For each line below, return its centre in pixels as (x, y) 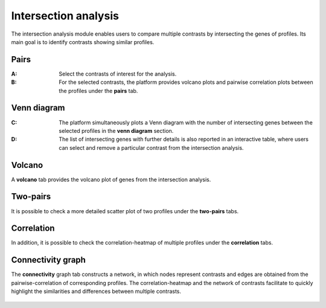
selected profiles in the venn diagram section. (116, 130)
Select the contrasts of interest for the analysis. (118, 74)
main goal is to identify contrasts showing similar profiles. (83, 42)
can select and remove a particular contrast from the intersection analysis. (151, 147)
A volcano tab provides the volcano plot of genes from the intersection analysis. (111, 179)
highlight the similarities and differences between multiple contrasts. (96, 291)
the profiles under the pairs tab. (98, 91)
